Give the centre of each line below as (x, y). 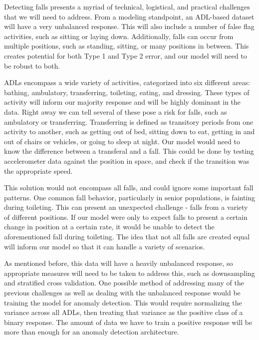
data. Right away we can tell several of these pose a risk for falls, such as (116, 111)
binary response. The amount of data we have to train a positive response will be (128, 322)
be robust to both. (32, 65)
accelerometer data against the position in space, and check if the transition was (127, 160)
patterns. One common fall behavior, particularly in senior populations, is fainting (130, 197)
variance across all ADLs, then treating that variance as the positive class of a (124, 312)
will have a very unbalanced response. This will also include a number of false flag (129, 26)
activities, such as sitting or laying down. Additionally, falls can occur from (119, 36)
